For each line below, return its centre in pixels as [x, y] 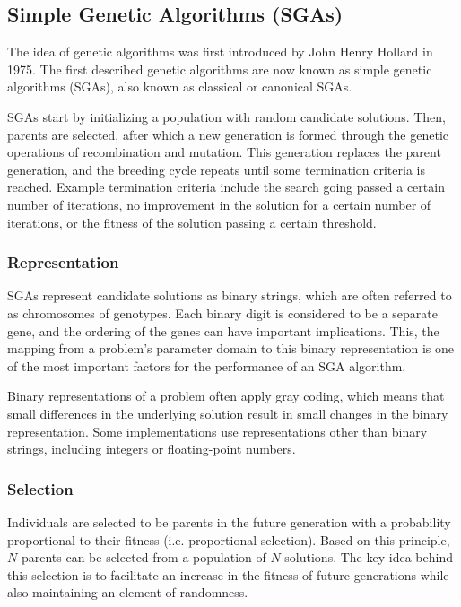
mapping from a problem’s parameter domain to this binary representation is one [230, 348]
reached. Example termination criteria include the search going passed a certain [226, 187]
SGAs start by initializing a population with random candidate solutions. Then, [227, 116]
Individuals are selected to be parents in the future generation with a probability [229, 521]
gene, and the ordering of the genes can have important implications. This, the [223, 330]
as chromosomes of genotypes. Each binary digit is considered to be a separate [222, 312]
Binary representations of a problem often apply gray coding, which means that [226, 396]
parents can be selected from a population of [144, 557]
